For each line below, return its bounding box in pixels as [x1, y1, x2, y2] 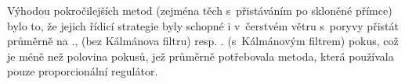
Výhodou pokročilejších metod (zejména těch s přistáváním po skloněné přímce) [7, 2, 392, 18]
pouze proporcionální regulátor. [7, 63, 158, 79]
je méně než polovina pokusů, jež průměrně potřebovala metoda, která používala [7, 47, 394, 64]
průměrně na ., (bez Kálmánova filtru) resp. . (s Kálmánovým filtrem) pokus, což [7, 33, 399, 49]
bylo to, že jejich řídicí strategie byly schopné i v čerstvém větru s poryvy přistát [7, 17, 399, 33]
